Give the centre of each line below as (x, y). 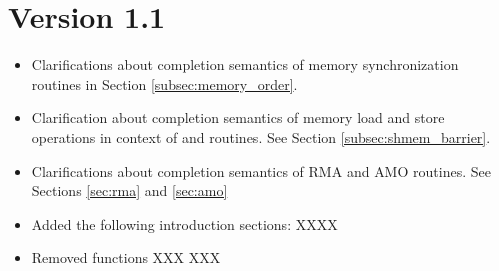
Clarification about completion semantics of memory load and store (238, 117)
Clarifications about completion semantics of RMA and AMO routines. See (261, 170)
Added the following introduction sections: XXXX (184, 223)
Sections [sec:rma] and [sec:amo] (129, 190)
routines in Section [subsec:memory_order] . (164, 83)
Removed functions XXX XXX (126, 257)
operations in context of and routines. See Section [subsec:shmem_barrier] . (261, 136)
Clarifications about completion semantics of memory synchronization (245, 64)
